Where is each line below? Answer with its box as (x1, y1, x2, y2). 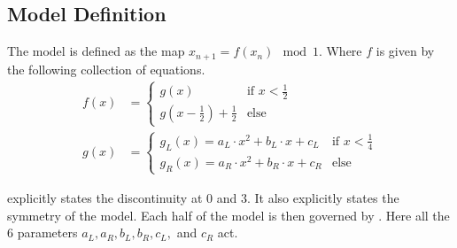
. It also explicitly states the (246, 188, 399, 206)
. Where (318, 42, 362, 60)
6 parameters (7, 223, 78, 242)
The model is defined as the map (7, 42, 185, 60)
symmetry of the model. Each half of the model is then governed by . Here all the (7, 205, 450, 224)
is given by (376, 42, 435, 60)
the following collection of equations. (7, 59, 205, 78)
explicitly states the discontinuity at (7, 188, 203, 206)
